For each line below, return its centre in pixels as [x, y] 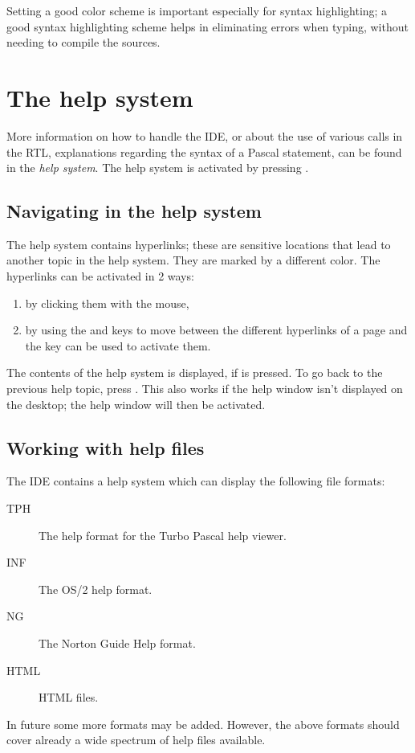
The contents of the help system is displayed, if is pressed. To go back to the [195, 372]
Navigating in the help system [134, 211]
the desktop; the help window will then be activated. [136, 404]
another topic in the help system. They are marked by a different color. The [193, 260]
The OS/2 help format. [96, 589]
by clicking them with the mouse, [107, 303]
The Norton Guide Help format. [117, 643]
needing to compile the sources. [83, 42]
